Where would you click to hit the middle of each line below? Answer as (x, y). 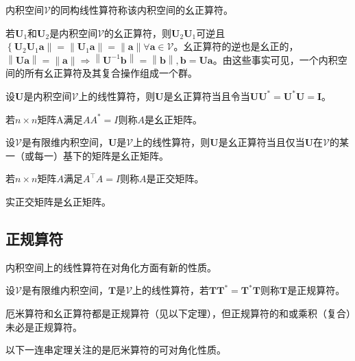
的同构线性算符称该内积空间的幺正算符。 (142, 10)
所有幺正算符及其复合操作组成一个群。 (111, 73)
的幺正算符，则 (138, 33)
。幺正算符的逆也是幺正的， (236, 46)
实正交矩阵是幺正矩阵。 (58, 201)
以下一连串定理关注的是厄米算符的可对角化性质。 (116, 350)
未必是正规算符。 (44, 326)
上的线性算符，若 (171, 290)
